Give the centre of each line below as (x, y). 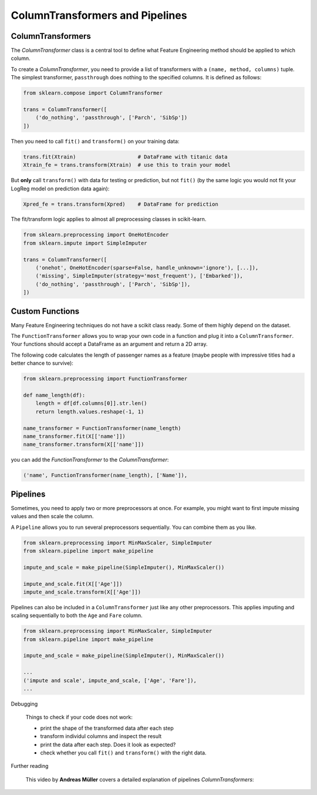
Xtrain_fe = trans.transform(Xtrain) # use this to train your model (127, 165)
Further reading (30, 766)
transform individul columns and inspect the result (101, 736)
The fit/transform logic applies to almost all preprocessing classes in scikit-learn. (109, 219)
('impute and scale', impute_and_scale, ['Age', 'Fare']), (110, 680)
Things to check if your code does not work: (79, 717)
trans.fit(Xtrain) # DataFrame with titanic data (125, 157)
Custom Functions (45, 311)
